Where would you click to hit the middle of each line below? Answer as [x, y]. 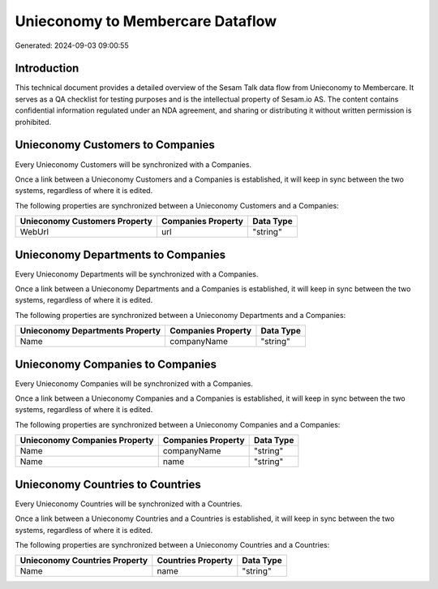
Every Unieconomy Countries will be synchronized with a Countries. [129, 504]
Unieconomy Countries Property [84, 561]
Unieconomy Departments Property [90, 331]
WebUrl [34, 232]
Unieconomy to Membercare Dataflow [146, 21]
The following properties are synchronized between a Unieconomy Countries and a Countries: [172, 544]
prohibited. [33, 122]
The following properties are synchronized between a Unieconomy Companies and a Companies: [178, 424]
